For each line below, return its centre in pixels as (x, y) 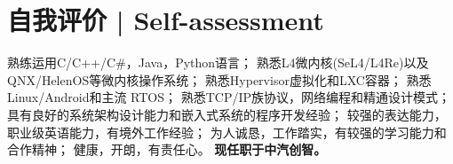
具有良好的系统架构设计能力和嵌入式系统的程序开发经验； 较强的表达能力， (227, 114)
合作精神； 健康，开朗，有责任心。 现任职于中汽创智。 (167, 149)
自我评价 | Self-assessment (166, 20)
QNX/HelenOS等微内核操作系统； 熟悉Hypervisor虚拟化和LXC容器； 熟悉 (219, 79)
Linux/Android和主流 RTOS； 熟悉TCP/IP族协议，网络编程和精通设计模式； (229, 97)
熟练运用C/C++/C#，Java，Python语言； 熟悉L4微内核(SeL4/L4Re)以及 (218, 62)
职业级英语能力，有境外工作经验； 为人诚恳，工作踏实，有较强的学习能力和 (227, 132)
